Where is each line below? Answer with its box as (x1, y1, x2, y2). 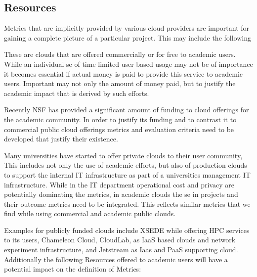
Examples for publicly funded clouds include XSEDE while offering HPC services (4, 225, 250, 235)
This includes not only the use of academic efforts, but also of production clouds (4, 160, 247, 170)
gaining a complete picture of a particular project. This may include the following (4, 32, 251, 43)
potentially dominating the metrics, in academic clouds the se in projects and (4, 189, 238, 199)
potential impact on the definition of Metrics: (4, 264, 141, 274)
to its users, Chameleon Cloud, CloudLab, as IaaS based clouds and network (4, 234, 236, 245)
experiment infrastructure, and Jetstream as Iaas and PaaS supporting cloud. (4, 244, 238, 255)
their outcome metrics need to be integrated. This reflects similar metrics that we (4, 198, 251, 209)
